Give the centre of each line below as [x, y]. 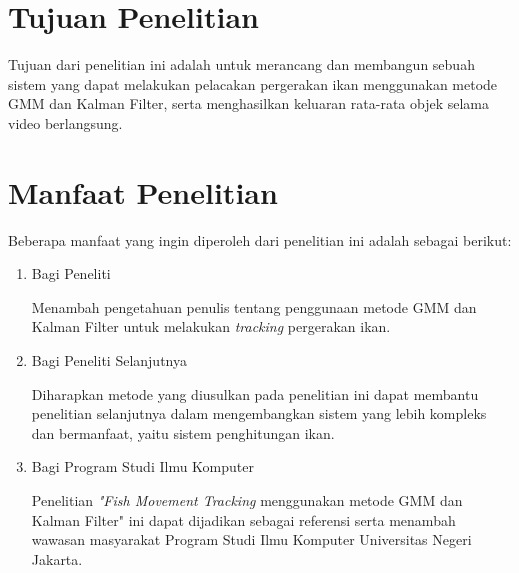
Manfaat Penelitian [143, 191]
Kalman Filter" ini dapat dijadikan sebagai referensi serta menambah [243, 519]
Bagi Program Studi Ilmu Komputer [142, 466]
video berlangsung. [65, 122]
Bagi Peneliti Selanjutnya [109, 360]
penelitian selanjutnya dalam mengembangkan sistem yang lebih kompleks [259, 413]
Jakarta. [57, 558]
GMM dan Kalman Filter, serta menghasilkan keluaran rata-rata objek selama [249, 103]
